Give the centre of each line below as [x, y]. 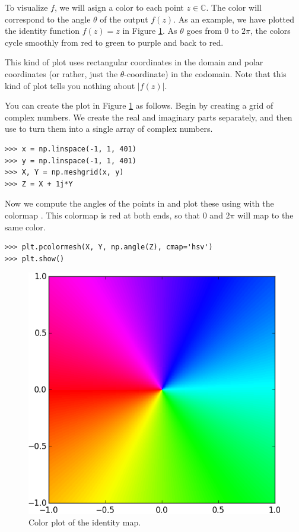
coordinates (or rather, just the [61, 73]
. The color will [234, 7]
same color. [25, 227]
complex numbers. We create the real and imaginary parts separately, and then [149, 117]
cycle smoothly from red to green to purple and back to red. [114, 42]
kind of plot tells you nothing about [70, 85]
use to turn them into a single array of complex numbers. [109, 129]
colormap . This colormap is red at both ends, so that [103, 215]
